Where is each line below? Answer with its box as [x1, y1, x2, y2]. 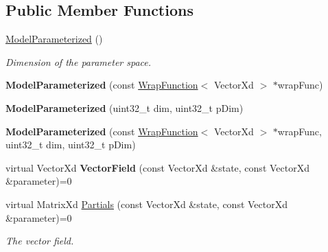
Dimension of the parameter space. [5, 54, 152, 69]
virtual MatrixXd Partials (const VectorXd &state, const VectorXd [5, 196, 288, 211]
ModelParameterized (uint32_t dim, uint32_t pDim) [5, 100, 244, 115]
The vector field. [5, 233, 74, 248]
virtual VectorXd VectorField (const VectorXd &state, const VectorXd [5, 160, 309, 174]
